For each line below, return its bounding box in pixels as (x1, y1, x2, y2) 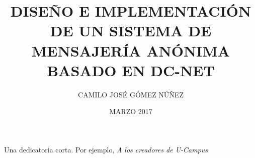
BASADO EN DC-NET (47, 60, 215, 80)
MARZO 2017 (109, 106, 152, 117)
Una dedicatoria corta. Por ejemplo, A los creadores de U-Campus (4, 144, 208, 154)
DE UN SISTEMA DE (50, 20, 212, 41)
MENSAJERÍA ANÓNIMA (31, 40, 230, 61)
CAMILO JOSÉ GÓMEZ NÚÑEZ (78, 89, 184, 99)
